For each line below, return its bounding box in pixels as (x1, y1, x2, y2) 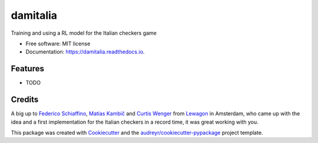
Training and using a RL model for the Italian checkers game (11, 29, 157, 36)
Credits (11, 95, 39, 105)
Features (11, 64, 44, 74)
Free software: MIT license (25, 40, 91, 47)
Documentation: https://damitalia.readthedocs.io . (25, 48, 145, 55)
